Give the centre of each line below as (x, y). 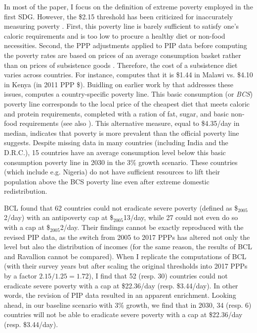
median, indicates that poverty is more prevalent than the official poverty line (122, 133)
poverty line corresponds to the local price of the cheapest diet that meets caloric (127, 103)
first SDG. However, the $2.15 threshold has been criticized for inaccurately (119, 16)
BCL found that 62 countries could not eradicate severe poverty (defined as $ (121, 207)
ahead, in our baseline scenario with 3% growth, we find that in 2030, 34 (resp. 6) (128, 305)
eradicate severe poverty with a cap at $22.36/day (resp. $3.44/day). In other (121, 285)
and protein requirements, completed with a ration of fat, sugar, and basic (116, 113)
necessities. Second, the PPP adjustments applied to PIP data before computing (126, 45)
